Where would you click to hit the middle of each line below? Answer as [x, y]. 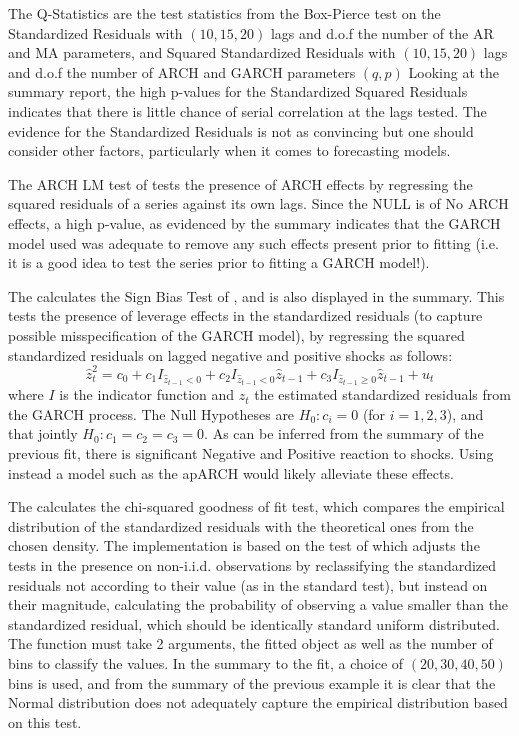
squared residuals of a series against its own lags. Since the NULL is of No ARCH [258, 203]
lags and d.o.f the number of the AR [382, 32]
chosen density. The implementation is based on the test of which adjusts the [244, 545]
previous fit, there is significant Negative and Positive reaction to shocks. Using [251, 452]
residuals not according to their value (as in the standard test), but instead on [248, 584]
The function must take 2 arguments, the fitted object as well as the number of [250, 643]
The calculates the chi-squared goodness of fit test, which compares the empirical [256, 506]
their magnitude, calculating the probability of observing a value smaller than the [258, 604]
